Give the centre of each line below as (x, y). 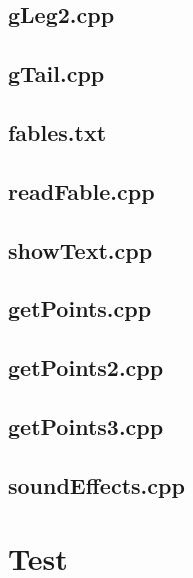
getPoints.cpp (80, 308)
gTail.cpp (56, 73)
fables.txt (57, 131)
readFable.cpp (81, 190)
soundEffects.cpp (96, 484)
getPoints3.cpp (86, 425)
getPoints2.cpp (86, 367)
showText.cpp (80, 249)
